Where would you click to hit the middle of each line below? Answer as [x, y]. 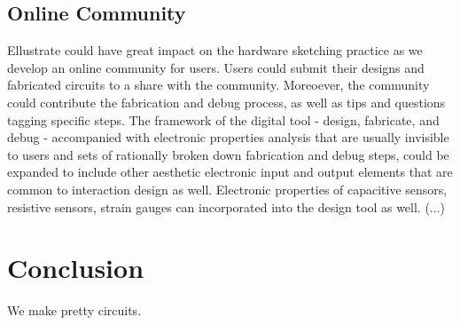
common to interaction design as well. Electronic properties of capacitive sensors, [227, 189]
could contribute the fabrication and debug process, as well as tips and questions [226, 102]
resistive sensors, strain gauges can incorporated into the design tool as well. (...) [226, 206]
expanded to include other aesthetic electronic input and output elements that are [230, 172]
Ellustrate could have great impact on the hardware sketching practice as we [215, 50]
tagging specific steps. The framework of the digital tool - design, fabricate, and [223, 119]
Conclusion [76, 268]
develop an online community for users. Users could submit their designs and [216, 67]
